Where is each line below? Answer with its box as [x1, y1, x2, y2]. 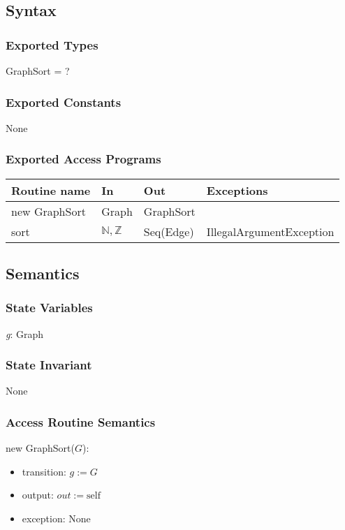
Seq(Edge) [143, 223, 194, 240]
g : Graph [6, 326, 44, 341]
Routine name [11, 182, 91, 198]
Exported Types [6, 36, 98, 53]
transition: [22, 464, 66, 478]
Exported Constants [6, 93, 122, 110]
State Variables [6, 299, 93, 316]
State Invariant [6, 356, 92, 374]
